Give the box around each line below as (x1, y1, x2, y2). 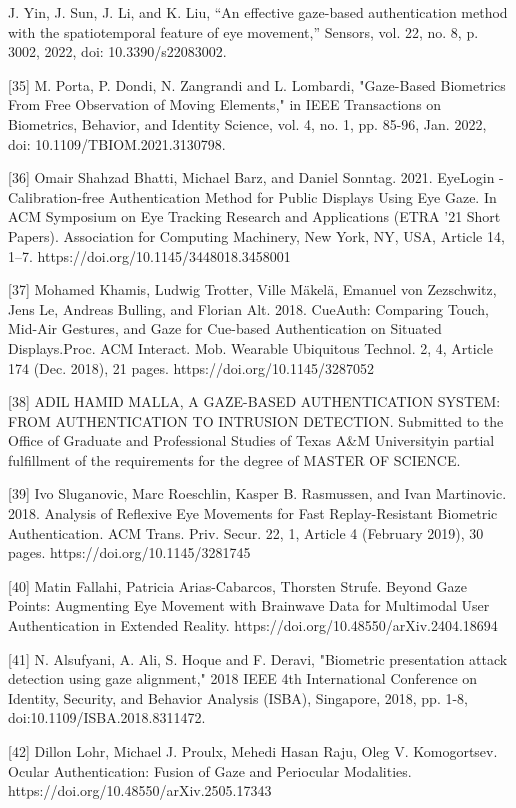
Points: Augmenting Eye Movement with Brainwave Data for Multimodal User (8, 595, 490, 616)
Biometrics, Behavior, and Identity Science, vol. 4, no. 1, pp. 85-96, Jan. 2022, (8, 113, 487, 134)
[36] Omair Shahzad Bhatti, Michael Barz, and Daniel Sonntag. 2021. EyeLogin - (8, 167, 504, 188)
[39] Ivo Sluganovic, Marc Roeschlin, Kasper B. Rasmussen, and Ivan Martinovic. (8, 483, 507, 504)
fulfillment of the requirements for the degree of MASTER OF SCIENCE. (8, 449, 461, 470)
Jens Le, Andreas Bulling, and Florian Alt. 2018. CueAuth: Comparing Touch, (8, 298, 489, 319)
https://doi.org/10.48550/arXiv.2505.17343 (8, 780, 272, 801)
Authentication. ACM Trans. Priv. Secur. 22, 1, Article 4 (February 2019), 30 (8, 522, 484, 543)
